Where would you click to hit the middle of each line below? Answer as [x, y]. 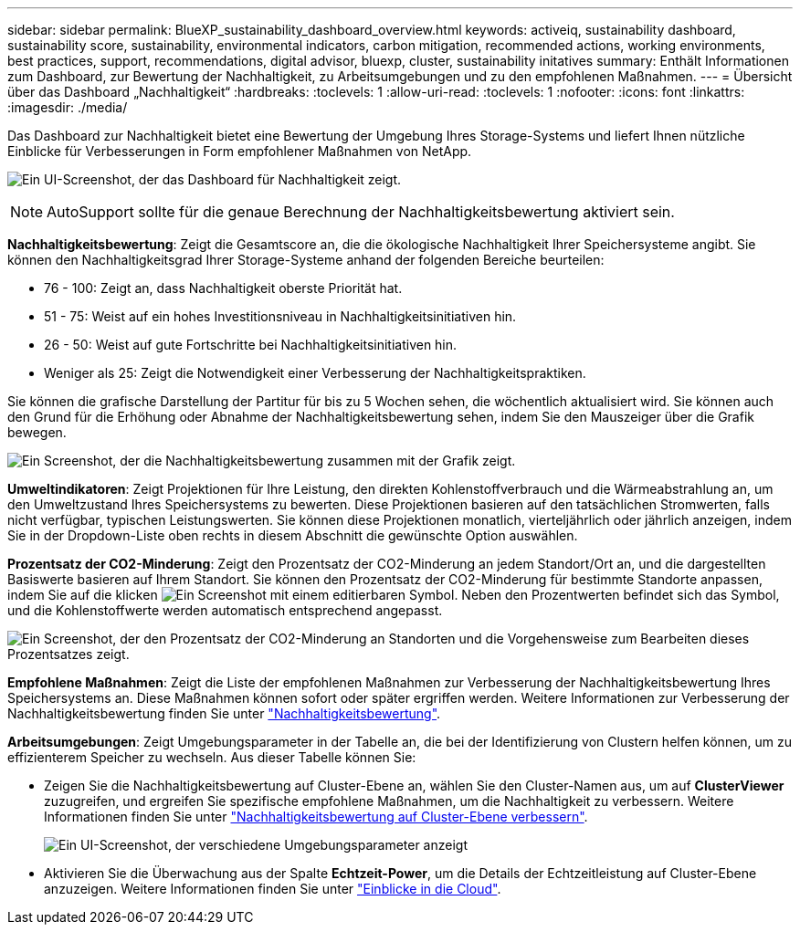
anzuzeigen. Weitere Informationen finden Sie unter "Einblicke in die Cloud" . [273, 889]
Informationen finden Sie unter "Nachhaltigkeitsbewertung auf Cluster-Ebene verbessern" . [316, 817]
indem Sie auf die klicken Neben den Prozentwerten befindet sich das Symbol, [394, 595]
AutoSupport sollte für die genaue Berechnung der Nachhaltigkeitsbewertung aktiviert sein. [361, 212]
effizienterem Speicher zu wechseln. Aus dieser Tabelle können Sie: [212, 757]
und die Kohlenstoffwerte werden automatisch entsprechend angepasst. [225, 610]
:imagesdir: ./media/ [68, 107]
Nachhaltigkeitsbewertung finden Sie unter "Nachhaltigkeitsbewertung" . [224, 713]
